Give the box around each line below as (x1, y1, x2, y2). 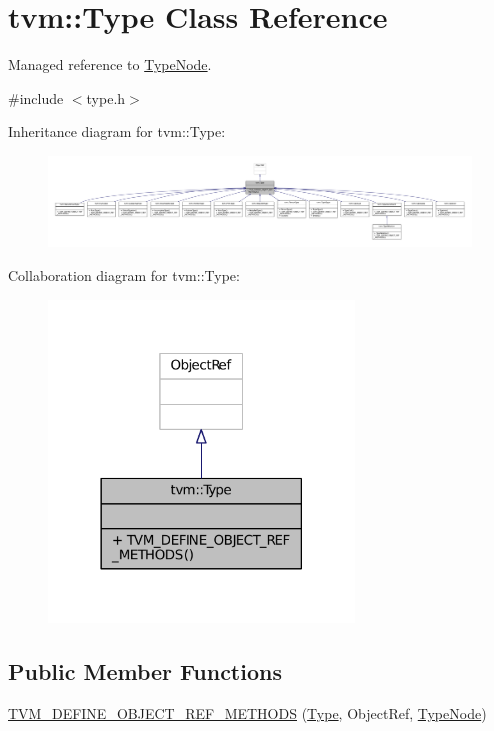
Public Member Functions (8, 656, 282, 687)
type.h (86, 87, 126, 108)
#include (8, 87, 64, 108)
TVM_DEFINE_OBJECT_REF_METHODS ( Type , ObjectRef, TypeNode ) (8, 703, 487, 724)
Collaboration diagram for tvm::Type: (8, 265, 240, 285)
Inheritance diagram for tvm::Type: (8, 121, 226, 142)
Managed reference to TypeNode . (8, 54, 212, 75)
